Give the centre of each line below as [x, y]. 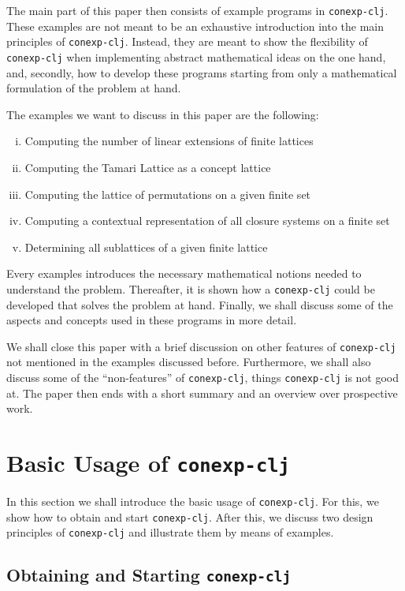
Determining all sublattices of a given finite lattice [146, 247]
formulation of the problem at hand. [94, 88]
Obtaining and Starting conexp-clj [149, 575]
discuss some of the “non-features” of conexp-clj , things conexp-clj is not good [203, 377]
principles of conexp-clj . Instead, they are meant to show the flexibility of [187, 41]
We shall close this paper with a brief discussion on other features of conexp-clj [201, 346]
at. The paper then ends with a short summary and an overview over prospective [202, 393]
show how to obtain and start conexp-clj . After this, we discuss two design [190, 516]
